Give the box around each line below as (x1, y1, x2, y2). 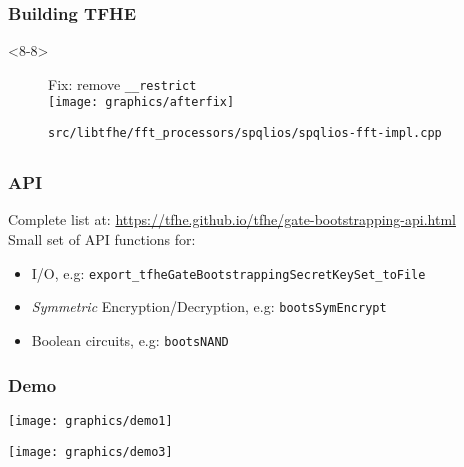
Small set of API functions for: (8, 229, 196, 250)
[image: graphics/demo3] (8, 444, 173, 459)
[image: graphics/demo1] (8, 413, 173, 428)
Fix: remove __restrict (48, 73, 197, 94)
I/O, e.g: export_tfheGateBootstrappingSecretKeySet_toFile (31, 262, 426, 283)
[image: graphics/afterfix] (48, 95, 235, 110)
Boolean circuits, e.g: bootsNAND (31, 329, 229, 350)
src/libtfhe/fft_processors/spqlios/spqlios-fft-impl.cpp (48, 126, 442, 141)
